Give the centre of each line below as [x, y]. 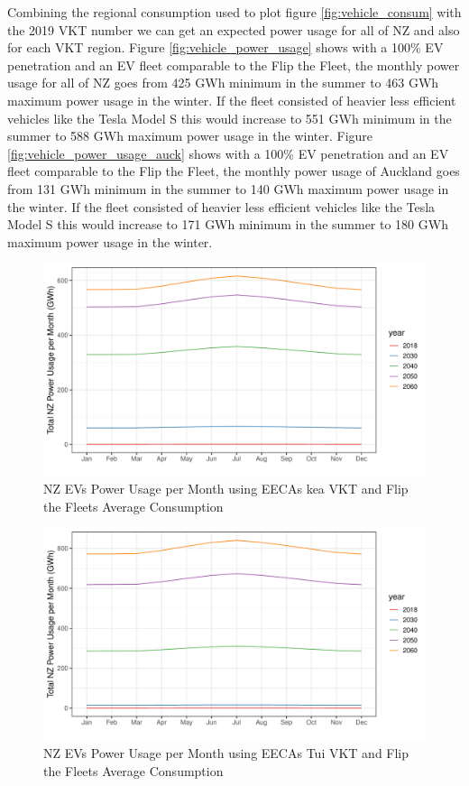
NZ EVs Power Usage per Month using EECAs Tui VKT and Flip [226, 753]
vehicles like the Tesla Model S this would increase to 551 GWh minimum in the [230, 118]
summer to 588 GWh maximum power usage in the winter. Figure [190, 136]
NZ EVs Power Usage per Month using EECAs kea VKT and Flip [226, 489]
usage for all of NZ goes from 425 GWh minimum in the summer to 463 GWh [223, 83]
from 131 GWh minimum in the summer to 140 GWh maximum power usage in [228, 188]
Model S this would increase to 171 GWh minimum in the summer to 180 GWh [228, 224]
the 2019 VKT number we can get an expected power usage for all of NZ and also [234, 29]
